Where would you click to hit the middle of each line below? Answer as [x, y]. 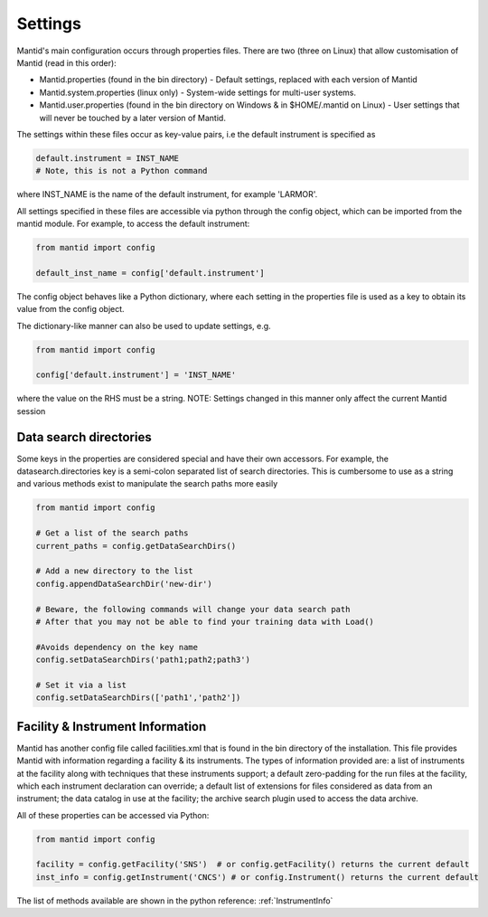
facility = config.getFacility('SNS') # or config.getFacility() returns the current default [253, 865]
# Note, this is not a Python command [122, 171]
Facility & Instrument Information [112, 727]
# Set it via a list [81, 685]
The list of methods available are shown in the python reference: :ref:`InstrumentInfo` [175, 901]
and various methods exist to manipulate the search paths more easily [147, 484]
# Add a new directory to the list [114, 571]
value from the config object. [71, 309]
